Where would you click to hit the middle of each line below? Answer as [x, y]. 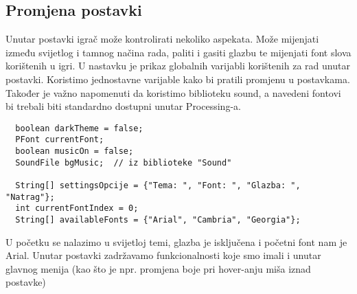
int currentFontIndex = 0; [77, 208]
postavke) [26, 282]
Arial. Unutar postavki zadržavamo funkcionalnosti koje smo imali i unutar [163, 255]
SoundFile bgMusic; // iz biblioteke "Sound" [124, 162]
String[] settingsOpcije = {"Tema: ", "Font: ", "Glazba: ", [158, 186]
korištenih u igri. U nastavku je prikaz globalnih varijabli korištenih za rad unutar [178, 66]
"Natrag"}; [30, 197]
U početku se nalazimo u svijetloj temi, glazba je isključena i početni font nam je [176, 241]
